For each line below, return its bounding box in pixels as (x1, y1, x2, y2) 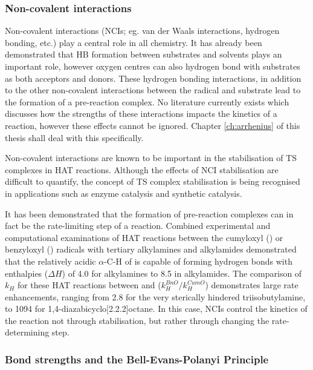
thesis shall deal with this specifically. (5, 131, 144, 144)
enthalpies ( (5, 266, 48, 279)
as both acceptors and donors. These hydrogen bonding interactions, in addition (5, 71, 302, 84)
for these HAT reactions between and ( (17, 279, 161, 291)
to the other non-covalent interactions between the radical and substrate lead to (5, 84, 301, 96)
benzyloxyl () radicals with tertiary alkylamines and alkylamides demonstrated (5, 243, 297, 256)
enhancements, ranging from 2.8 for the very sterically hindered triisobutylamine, (5, 290, 306, 303)
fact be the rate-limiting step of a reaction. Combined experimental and (5, 219, 271, 232)
